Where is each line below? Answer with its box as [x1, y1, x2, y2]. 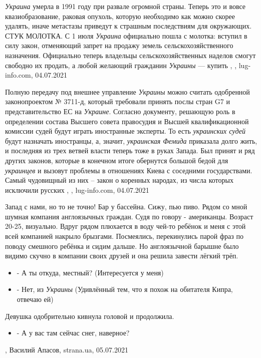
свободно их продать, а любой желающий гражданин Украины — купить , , [5, 60, 237, 70]
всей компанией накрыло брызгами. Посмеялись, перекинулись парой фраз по [5, 231, 243, 241]
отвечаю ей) [17, 294, 54, 304]
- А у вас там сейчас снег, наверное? [17, 327, 130, 338]
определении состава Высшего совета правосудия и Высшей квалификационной [5, 116, 249, 126]
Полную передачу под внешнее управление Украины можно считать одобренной [5, 86, 250, 97]
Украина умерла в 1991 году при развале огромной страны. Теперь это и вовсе [5, 1, 246, 11]
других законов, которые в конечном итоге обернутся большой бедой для [5, 155, 228, 165]
